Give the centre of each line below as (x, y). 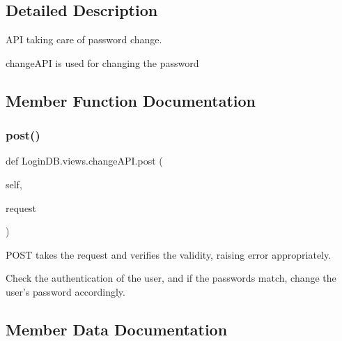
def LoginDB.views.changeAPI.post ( (84, 161)
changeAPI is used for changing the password (102, 62)
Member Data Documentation (117, 329)
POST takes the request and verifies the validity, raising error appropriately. (169, 254)
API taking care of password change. (84, 39)
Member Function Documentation (131, 100)
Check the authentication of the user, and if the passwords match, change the (171, 278)
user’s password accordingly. (65, 291)
